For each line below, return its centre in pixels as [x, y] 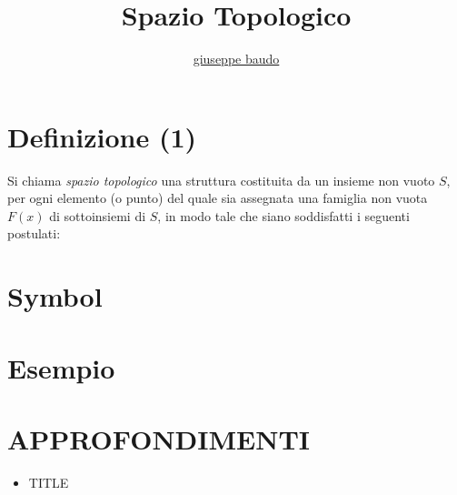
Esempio [61, 367]
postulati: [34, 233]
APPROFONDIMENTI [159, 438]
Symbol [55, 296]
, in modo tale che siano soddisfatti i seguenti [283, 215]
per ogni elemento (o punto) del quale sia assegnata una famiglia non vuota [218, 198]
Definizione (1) [102, 136]
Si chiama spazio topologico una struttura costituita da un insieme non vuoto [221, 180]
